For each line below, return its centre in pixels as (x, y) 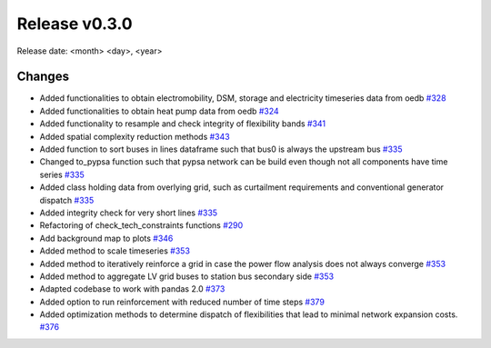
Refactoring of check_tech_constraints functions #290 (141, 225)
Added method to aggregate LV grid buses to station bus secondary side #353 (187, 276)
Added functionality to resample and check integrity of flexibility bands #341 (183, 124)
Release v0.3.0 (75, 24)
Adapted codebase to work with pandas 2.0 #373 (132, 289)
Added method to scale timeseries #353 (115, 251)
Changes (43, 77)
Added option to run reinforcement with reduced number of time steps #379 (182, 302)
